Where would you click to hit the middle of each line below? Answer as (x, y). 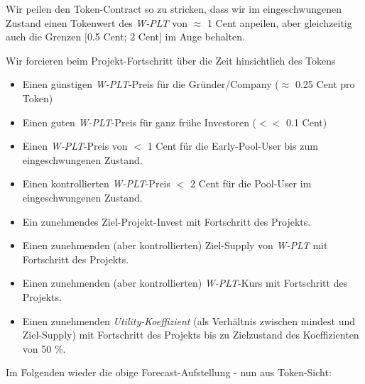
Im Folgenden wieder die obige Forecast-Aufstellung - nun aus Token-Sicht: (169, 372)
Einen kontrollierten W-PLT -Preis (97, 183)
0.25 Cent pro (325, 84)
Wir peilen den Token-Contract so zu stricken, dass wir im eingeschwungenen (174, 9)
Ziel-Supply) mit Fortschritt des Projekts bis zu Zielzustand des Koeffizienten (191, 335)
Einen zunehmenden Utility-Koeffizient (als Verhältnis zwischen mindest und (189, 320)
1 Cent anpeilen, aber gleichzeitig (279, 22)
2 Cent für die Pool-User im (251, 183)
